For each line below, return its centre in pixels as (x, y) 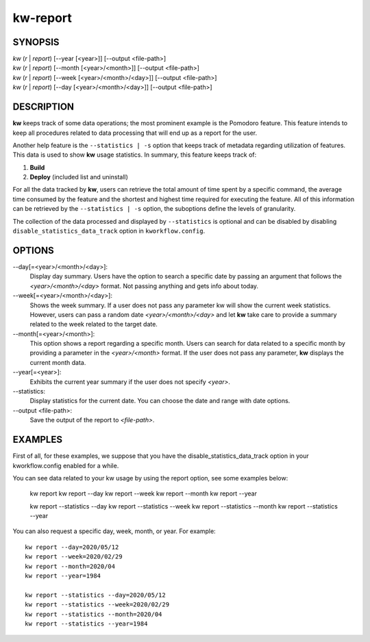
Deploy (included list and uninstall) (79, 177)
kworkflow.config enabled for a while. (66, 465)
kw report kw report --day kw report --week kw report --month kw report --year (143, 493)
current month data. (58, 362)
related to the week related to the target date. (94, 324)
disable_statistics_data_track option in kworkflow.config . (109, 231)
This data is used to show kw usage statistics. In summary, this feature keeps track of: (135, 155)
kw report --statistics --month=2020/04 (94, 614)
